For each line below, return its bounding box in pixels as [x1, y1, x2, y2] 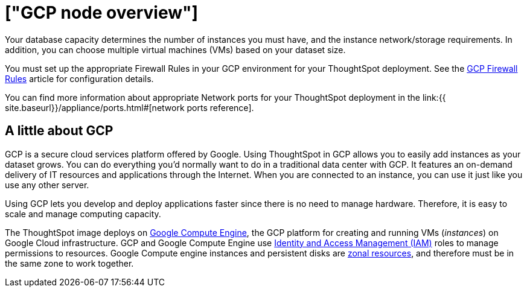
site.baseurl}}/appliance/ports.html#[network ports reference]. [5, 102, 254, 113]
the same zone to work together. [5, 258, 134, 268]
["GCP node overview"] [5, 2, 199, 23]
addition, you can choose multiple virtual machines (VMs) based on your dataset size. [5, 44, 346, 55]
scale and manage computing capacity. [5, 208, 161, 219]
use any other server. [5, 179, 89, 190]
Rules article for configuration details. [5, 73, 154, 84]
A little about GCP [5, 123, 113, 139]
